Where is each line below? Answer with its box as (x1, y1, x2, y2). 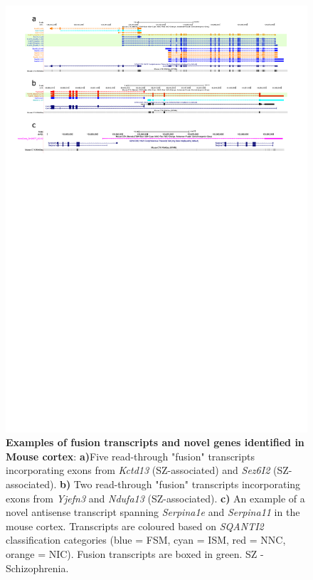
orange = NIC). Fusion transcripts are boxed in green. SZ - (6, 547, 264, 561)
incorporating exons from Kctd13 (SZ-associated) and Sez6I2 (6, 463, 270, 478)
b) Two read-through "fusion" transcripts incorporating (59, 477, 301, 492)
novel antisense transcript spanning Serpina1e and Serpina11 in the (6, 505, 300, 520)
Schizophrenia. (6, 560, 69, 575)
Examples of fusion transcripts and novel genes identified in (6, 435, 304, 450)
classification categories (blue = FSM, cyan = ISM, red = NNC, (6, 532, 286, 547)
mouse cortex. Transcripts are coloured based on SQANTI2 (6, 518, 264, 533)
